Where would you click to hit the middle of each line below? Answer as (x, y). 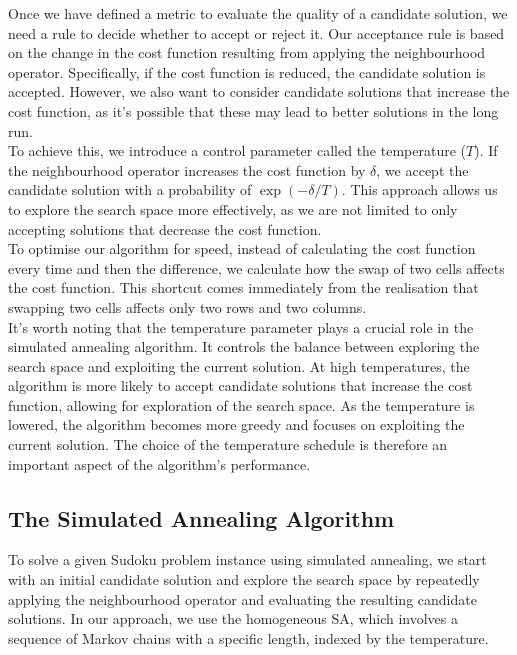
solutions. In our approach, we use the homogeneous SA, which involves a (233, 618)
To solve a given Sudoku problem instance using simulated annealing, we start (247, 559)
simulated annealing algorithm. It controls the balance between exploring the (244, 346)
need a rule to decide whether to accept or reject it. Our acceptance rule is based (256, 32)
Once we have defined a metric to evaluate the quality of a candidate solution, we (258, 13)
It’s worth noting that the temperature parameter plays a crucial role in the (241, 326)
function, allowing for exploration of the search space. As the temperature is (241, 404)
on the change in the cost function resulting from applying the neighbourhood (247, 52)
